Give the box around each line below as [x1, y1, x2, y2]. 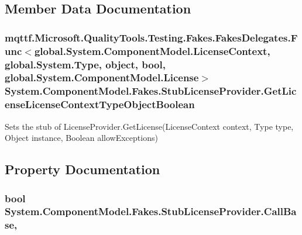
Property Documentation [5, 160, 160, 178]
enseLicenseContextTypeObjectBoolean [5, 97, 195, 112]
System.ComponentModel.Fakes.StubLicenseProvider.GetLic [5, 84, 297, 98]
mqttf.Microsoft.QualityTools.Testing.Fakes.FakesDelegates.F [5, 30, 298, 44]
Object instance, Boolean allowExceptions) [5, 132, 158, 144]
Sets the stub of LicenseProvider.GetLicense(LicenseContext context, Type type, [5, 120, 294, 132]
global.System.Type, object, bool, [5, 57, 166, 71]
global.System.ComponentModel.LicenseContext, [34, 43, 270, 58]
